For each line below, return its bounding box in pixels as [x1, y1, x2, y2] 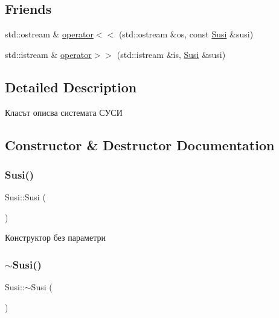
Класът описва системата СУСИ [5, 106, 123, 118]
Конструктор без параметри [5, 231, 106, 244]
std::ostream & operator [5, 28, 94, 40]
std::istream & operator [5, 48, 92, 60]
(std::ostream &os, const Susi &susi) [118, 28, 254, 40]
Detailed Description [5, 77, 137, 96]
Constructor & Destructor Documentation [5, 135, 275, 154]
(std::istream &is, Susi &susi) [117, 48, 226, 60]
